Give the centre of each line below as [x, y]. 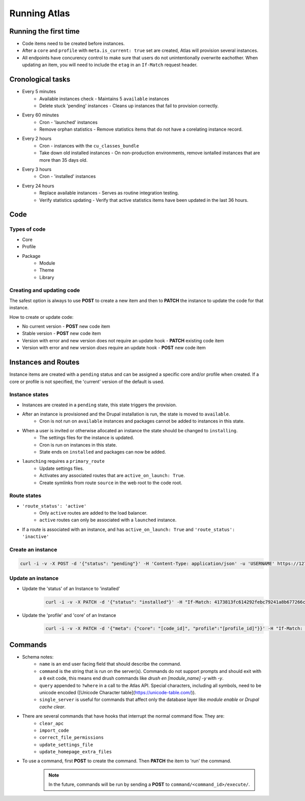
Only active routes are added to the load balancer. [93, 513]
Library [47, 277]
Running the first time [44, 31]
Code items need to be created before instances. [73, 44]
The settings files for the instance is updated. [87, 438]
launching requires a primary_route [64, 461]
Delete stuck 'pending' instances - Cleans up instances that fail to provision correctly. [129, 106]
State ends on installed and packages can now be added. [103, 452]
